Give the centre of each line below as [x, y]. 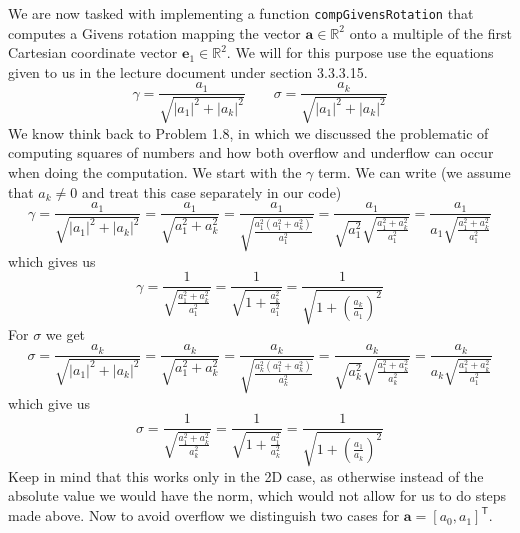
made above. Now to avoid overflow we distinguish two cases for [204, 515]
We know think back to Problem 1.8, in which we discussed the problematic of [248, 132]
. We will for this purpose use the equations [360, 52]
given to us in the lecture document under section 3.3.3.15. [188, 71]
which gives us [52, 260]
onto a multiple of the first [430, 32]
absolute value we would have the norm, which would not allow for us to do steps [257, 495]
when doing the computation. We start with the [155, 172]
